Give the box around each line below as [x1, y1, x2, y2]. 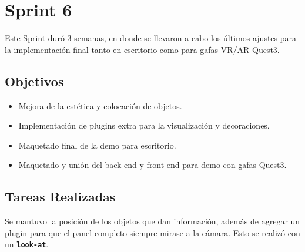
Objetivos [5, 72, 64, 90]
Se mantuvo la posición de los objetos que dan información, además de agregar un [5, 215, 300, 227]
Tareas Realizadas [5, 187, 116, 206]
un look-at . [5, 238, 49, 250]
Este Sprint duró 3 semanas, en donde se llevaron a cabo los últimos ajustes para [5, 32, 297, 44]
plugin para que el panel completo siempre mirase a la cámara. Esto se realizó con [5, 226, 300, 238]
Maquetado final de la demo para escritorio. [18, 139, 176, 151]
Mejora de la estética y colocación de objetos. [18, 99, 182, 112]
